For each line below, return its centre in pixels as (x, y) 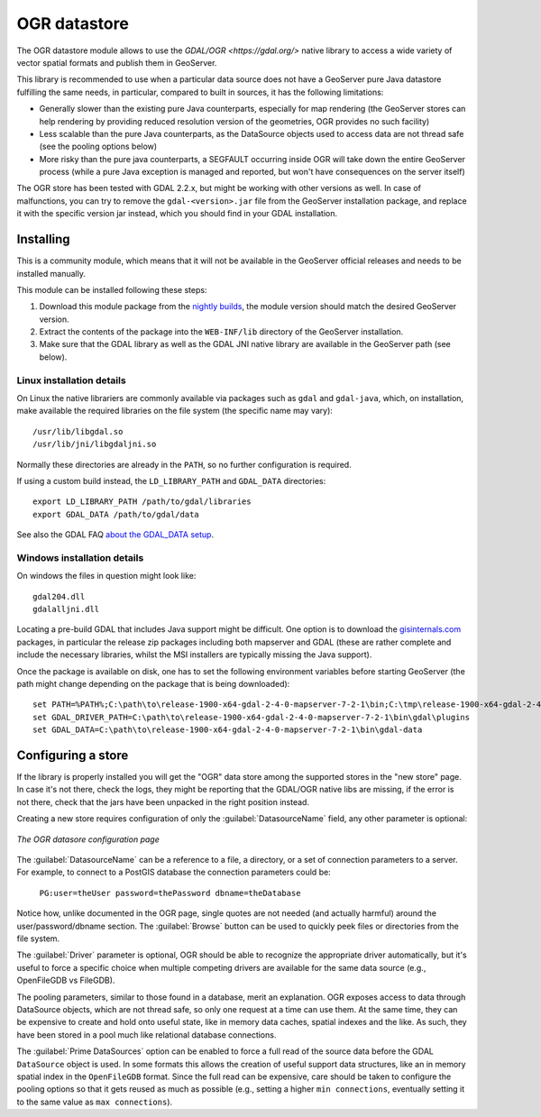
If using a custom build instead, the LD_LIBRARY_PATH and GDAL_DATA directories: (171, 481)
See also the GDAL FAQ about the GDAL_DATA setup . (115, 535)
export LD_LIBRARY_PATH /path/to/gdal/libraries (142, 502)
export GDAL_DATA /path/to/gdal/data (116, 514)
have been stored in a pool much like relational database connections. (147, 1035)
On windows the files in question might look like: (106, 576)
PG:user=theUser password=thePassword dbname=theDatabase (170, 893)
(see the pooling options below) (98, 146)
